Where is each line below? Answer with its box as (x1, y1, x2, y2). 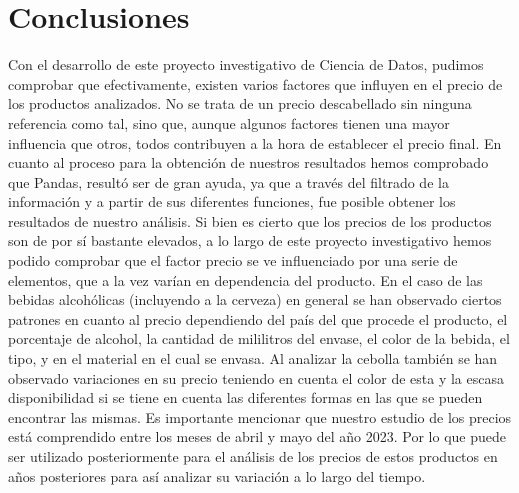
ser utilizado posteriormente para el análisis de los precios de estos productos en (8, 446, 498, 466)
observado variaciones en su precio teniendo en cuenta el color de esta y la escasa (8, 367, 504, 388)
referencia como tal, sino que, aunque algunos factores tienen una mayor (8, 112, 450, 133)
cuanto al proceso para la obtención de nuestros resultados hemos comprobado (8, 152, 489, 173)
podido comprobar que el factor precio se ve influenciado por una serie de (8, 250, 458, 271)
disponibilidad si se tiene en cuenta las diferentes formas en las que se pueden (8, 387, 483, 408)
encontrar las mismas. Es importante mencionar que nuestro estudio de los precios (8, 406, 512, 427)
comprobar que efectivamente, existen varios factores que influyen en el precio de (8, 73, 503, 94)
